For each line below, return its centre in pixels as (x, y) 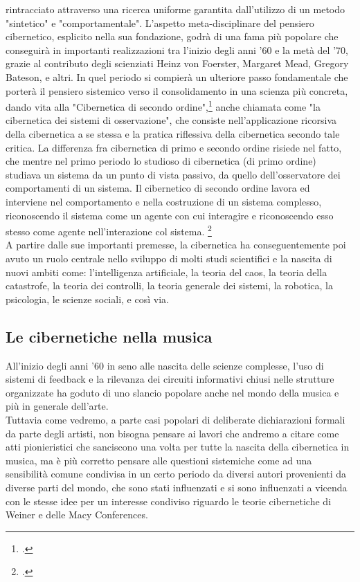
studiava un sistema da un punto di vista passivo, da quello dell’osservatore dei (173, 174)
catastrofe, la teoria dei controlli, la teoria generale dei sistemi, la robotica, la (169, 285)
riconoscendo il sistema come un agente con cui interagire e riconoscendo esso (170, 215)
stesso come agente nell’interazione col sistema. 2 (109, 230)
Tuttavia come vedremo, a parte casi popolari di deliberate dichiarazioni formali (175, 419)
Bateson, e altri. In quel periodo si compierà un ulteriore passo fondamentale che (177, 76)
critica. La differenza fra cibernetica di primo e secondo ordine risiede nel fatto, (174, 147)
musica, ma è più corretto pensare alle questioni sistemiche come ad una (159, 460)
